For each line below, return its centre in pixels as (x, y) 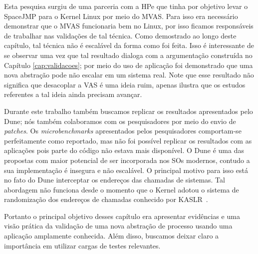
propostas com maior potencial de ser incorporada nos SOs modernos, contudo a (127, 160)
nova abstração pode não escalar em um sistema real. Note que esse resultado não (129, 75)
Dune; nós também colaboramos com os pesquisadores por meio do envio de (120, 121)
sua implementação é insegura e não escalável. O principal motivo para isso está (126, 170)
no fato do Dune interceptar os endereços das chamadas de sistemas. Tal (115, 180)
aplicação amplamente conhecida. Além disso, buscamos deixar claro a (112, 236)
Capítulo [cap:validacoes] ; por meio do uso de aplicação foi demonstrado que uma (129, 65)
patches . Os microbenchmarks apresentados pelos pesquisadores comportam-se (123, 131)
